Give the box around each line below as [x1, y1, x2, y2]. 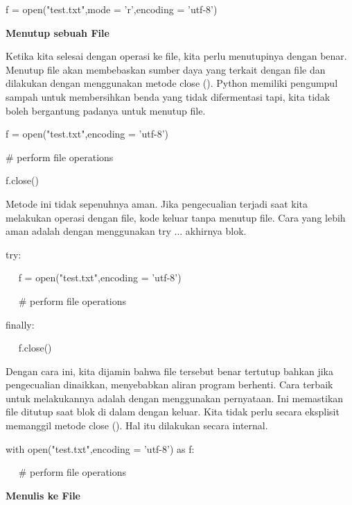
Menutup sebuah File [6, 25, 109, 40]
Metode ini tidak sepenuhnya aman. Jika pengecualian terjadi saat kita [6, 196, 308, 210]
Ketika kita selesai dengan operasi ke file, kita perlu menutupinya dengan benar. [6, 49, 347, 63]
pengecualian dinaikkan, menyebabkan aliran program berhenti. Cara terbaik [6, 377, 333, 392]
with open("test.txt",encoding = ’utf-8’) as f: [6, 441, 195, 456]
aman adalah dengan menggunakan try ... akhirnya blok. [6, 224, 247, 238]
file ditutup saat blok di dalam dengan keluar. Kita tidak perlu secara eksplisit [6, 404, 340, 419]
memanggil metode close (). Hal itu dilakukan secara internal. [6, 418, 268, 433]
